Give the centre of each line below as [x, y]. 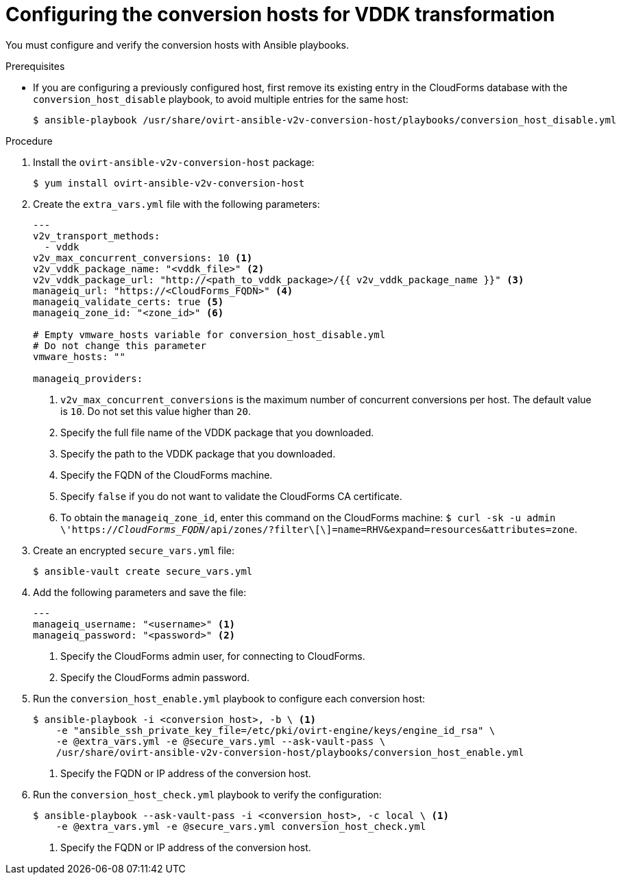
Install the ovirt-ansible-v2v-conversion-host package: [174, 162]
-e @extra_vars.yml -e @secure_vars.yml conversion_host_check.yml [241, 826]
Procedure [29, 141]
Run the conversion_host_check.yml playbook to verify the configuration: [207, 794]
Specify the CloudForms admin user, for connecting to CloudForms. [213, 656]
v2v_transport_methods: [97, 236]
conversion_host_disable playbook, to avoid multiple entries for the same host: [221, 99]
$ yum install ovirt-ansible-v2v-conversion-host [169, 183]
